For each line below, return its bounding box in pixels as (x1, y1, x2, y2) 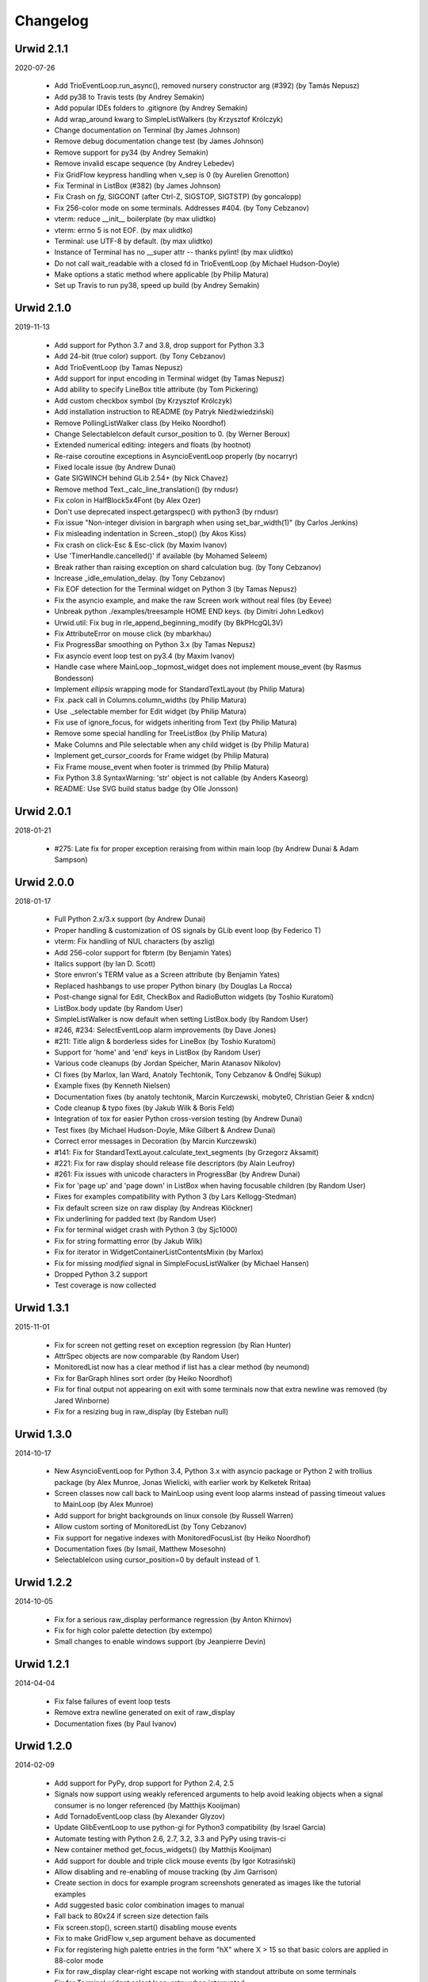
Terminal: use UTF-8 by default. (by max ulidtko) (54, 236, 213, 246)
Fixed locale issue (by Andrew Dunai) (54, 462, 176, 472)
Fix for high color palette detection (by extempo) (54, 1626, 213, 1636)
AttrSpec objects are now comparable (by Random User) (54, 1351, 239, 1360)
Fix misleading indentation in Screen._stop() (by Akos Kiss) (54, 529, 246, 538)
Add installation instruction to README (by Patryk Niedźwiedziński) (54, 407, 274, 416)
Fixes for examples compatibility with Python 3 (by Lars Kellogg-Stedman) (54, 1192, 297, 1201)
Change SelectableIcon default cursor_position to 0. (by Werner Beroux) (54, 429, 291, 438)
